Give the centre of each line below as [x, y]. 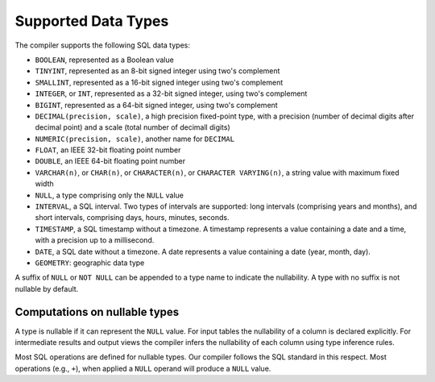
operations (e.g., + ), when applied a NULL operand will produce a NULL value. [143, 368]
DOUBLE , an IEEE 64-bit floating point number [110, 161]
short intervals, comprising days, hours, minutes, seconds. [132, 218]
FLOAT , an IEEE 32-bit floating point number [108, 150]
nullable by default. [47, 289]
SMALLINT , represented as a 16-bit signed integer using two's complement [159, 82]
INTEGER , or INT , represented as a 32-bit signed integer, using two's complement [171, 93]
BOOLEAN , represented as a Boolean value [105, 60]
